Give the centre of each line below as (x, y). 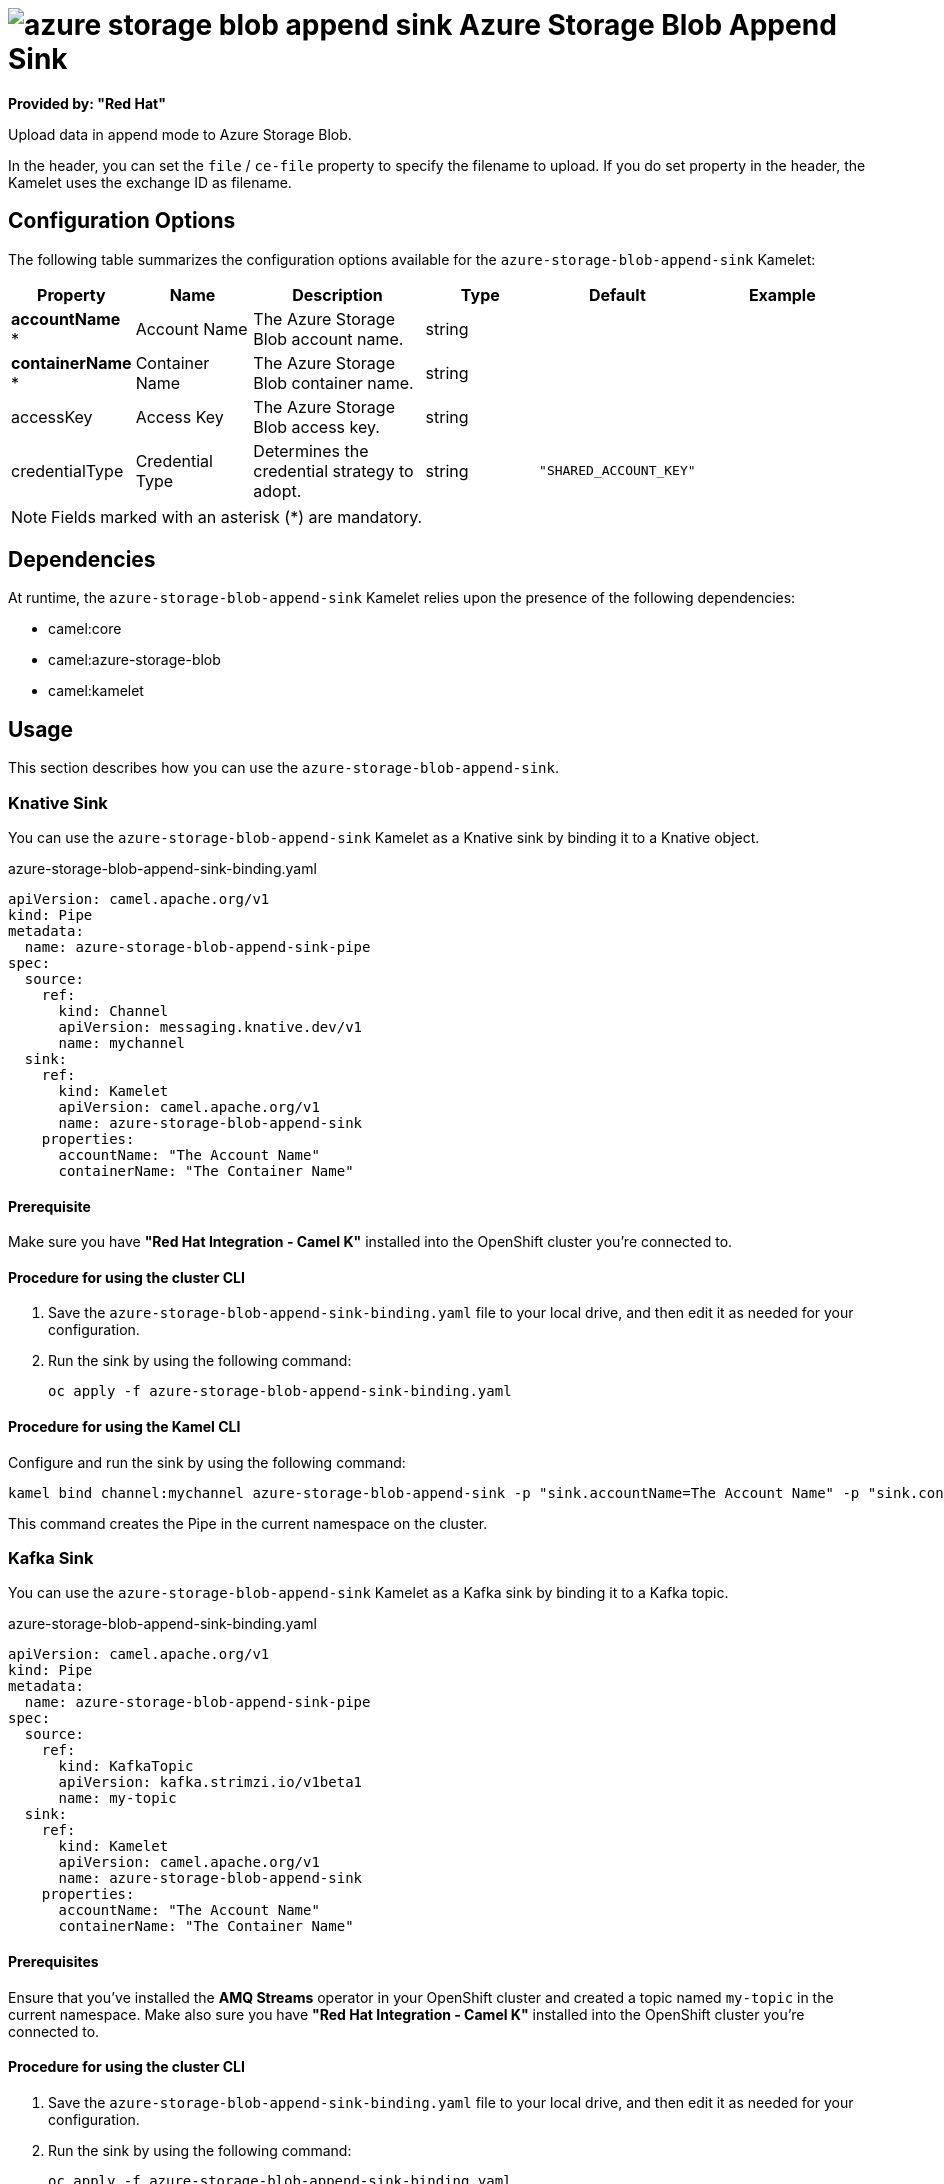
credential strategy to (333, 470)
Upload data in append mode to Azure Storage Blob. (180, 134)
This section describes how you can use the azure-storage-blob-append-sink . (284, 768)
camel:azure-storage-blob (134, 660)
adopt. (277, 490)
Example (782, 294)
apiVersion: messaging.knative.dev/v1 (210, 1027)
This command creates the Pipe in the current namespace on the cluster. (248, 1523)
